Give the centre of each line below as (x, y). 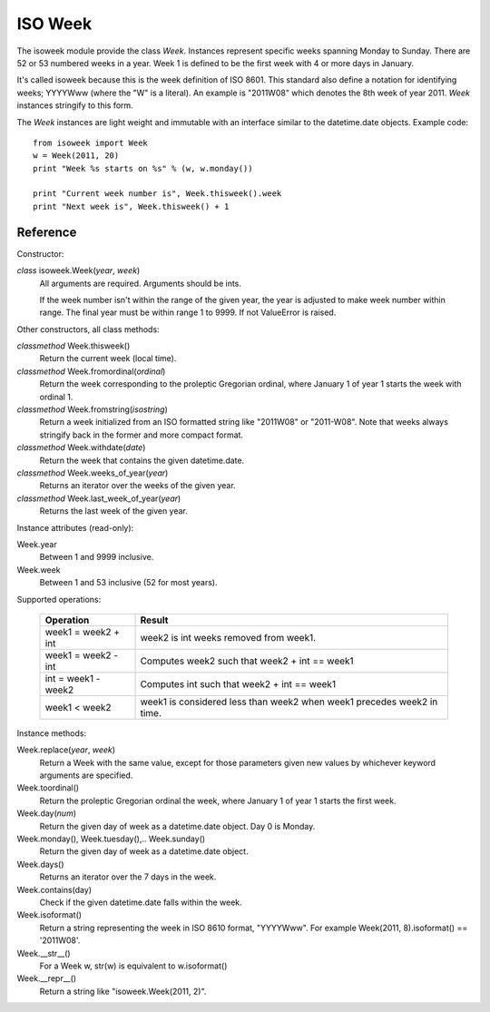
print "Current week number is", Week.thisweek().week (157, 194)
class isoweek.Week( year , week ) (78, 270)
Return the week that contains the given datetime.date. (142, 460)
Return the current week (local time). (108, 359)
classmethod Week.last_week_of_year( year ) (99, 498)
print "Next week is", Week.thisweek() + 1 (131, 206)
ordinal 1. (56, 397)
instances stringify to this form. (75, 105)
